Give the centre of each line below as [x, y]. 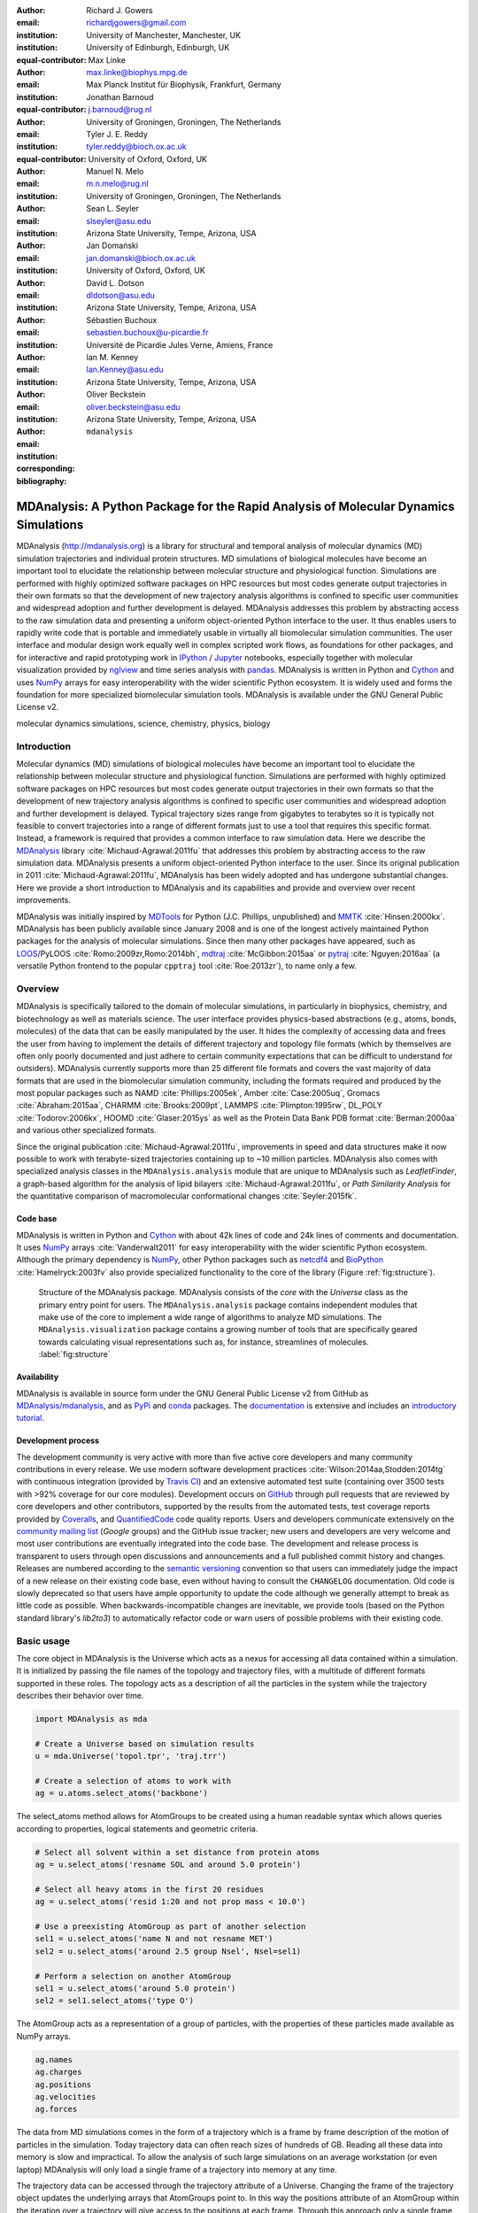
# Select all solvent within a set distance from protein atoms [177, 1852]
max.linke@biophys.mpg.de [137, 72]
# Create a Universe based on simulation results [145, 1743]
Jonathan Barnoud [120, 96]
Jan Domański [112, 246]
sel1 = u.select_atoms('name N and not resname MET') [154, 1939]
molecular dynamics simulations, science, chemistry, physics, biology [143, 723]
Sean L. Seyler [112, 209]
